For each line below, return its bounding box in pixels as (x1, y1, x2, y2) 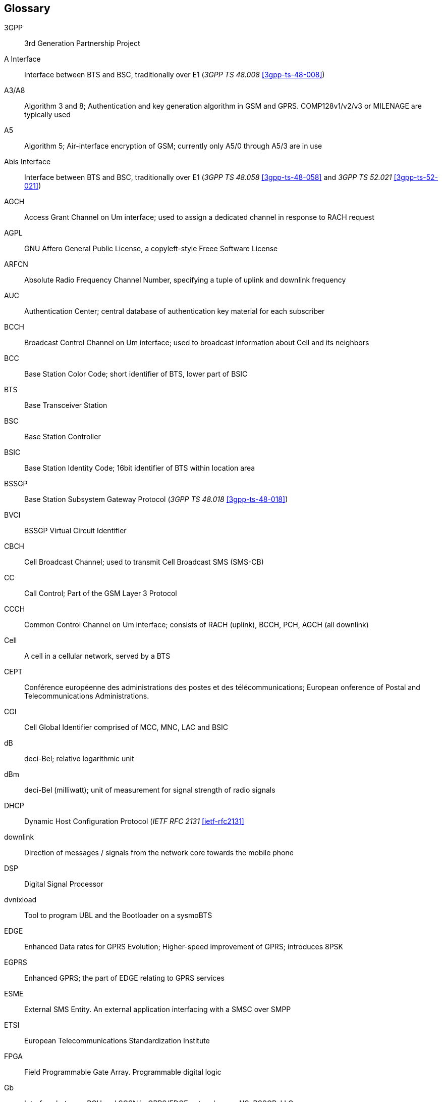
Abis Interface (4, 157, 51, 166)
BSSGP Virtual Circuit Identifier (24, 526, 127, 535)
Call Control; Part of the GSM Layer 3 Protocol (24, 589, 177, 598)
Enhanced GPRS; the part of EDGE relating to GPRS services (24, 974, 225, 983)
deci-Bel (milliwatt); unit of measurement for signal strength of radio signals (24, 786, 275, 795)
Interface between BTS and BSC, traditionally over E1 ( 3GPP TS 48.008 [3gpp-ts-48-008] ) (24, 70, 325, 79)
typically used (24, 110, 71, 119)
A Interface (4, 55, 41, 64)
